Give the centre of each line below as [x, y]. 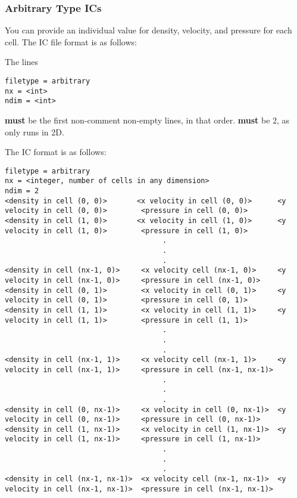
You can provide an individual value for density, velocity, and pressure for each [148, 30]
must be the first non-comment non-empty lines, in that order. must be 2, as [147, 120]
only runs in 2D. [35, 132]
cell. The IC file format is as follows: [71, 41]
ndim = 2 [22, 191]
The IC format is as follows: [56, 152]
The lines [22, 62]
